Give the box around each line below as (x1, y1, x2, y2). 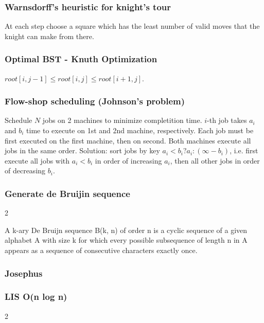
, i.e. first (230, 145, 258, 156)
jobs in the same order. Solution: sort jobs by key (5, 145, 160, 156)
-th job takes (207, 115, 247, 125)
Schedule (5, 115, 32, 125)
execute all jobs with (5, 155, 70, 166)
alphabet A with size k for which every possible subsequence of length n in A (5, 235, 248, 245)
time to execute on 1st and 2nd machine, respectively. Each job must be (26, 125, 254, 136)
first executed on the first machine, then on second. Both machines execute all (5, 135, 251, 146)
